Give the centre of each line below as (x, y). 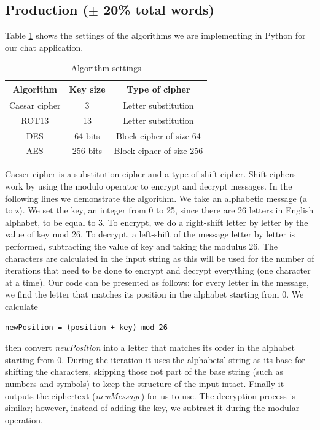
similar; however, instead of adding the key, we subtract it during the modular (152, 408)
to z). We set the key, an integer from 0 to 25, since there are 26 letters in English (159, 210)
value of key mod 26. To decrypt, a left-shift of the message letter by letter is (150, 234)
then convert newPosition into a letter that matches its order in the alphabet (150, 347)
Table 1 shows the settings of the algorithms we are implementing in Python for (155, 35)
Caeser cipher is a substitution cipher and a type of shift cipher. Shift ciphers (150, 174)
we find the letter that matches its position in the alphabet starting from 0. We (154, 294)
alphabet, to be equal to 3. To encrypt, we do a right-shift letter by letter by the (157, 222)
